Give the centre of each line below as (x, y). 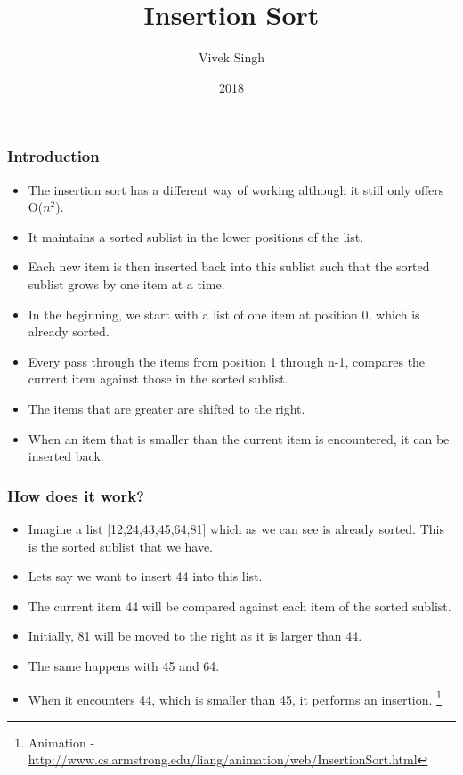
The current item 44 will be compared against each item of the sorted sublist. (240, 605)
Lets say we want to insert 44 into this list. (145, 576)
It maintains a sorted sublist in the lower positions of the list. (196, 236)
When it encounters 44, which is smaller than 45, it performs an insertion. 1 (235, 698)
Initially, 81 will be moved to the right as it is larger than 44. (195, 636)
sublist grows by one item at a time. (126, 283)
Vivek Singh (231, 57)
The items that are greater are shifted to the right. (167, 408)
